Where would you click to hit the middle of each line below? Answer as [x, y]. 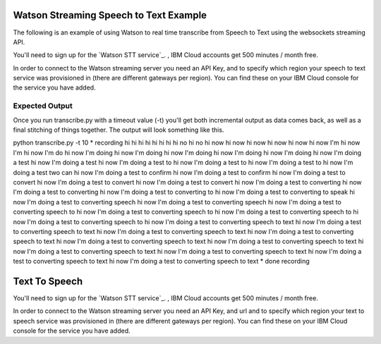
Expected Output [43, 106]
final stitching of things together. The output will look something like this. [119, 130]
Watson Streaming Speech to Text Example [110, 15]
